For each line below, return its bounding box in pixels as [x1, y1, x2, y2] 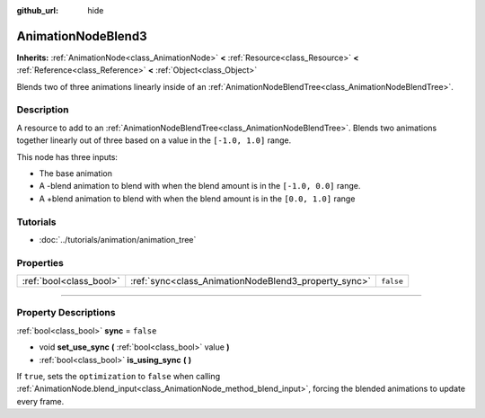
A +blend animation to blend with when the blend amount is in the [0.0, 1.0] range [39, 193, 356, 204]
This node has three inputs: [16, 151, 119, 162]
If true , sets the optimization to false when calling [16, 370, 220, 381]
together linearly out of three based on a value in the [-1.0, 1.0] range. [16, 135, 292, 146]
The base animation [39, 168, 112, 179]
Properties [16, 256, 65, 269]
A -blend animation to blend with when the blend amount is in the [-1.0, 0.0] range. [39, 181, 361, 191]
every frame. [16, 396, 65, 406]
